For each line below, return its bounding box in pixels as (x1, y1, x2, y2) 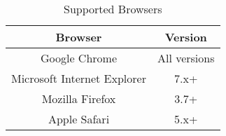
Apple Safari (48, 111, 110, 127)
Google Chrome (40, 50, 117, 66)
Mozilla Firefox (41, 90, 116, 107)
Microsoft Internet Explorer (11, 70, 146, 86)
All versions (157, 50, 215, 66)
